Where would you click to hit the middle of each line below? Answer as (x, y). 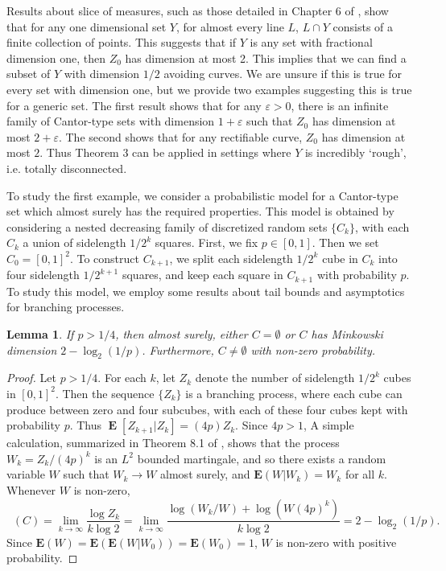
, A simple (328, 425)
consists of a (363, 26)
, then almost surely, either (182, 334)
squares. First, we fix (206, 242)
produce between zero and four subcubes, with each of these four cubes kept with (207, 409)
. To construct (104, 258)
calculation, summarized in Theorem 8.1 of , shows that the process (173, 443)
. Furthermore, (178, 349)
